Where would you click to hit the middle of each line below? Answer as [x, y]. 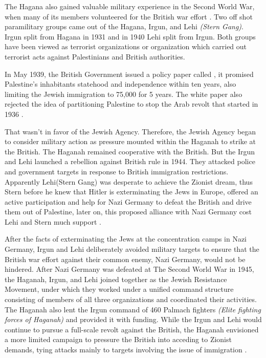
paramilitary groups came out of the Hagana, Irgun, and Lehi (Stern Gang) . [124, 26]
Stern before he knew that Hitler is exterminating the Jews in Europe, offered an [131, 192]
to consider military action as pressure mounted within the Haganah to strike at [130, 141]
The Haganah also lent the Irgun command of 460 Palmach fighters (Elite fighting [133, 309]
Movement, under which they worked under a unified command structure [119, 289]
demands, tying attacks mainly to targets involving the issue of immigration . [126, 349]
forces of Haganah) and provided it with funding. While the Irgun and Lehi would [133, 319]
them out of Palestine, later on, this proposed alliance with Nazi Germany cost [128, 212]
